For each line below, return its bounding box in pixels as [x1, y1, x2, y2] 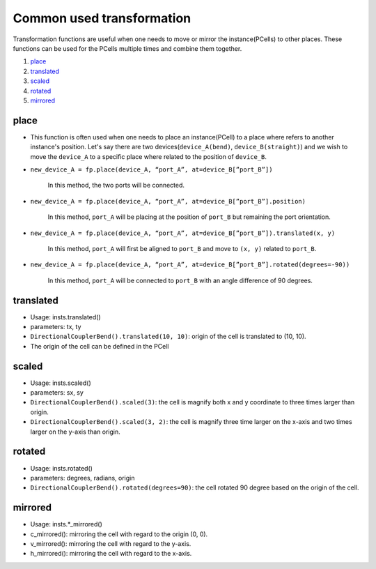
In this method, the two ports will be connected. [47, 181, 185, 190]
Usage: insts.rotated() [30, 464, 93, 472]
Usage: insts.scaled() [30, 379, 92, 387]
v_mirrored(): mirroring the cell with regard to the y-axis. [30, 540, 191, 548]
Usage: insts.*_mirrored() [30, 520, 102, 529]
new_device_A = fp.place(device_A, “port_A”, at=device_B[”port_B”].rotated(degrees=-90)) [30, 261, 350, 268]
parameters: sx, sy [30, 388, 84, 397]
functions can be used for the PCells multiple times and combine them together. [13, 44, 242, 52]
